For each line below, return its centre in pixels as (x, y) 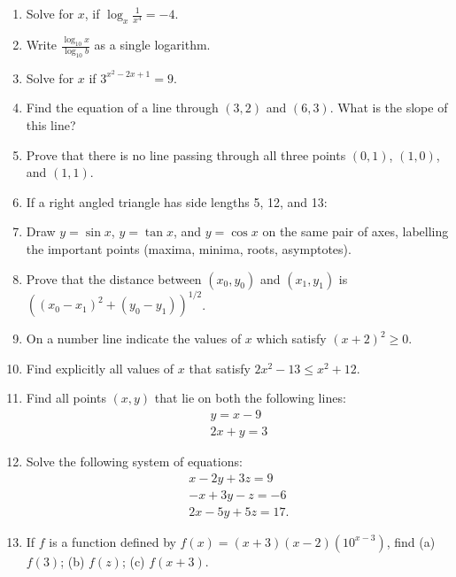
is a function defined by (112, 541)
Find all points (66, 398)
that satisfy (220, 368)
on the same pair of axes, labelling (356, 231)
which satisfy (291, 339)
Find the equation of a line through (122, 108)
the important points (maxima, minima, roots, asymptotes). (189, 249)
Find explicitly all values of (100, 368)
